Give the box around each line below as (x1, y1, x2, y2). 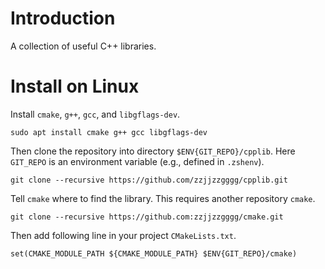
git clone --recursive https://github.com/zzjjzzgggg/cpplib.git (10, 175, 288, 185)
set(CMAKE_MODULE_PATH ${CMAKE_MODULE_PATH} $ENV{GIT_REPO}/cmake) (10, 248, 298, 259)
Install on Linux (10, 75, 140, 98)
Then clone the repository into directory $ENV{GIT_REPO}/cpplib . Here (10, 145, 296, 157)
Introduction (10, 7, 116, 30)
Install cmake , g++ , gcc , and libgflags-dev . (10, 108, 181, 120)
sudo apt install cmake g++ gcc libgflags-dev (10, 127, 208, 137)
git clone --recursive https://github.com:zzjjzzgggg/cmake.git (10, 212, 284, 222)
